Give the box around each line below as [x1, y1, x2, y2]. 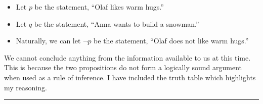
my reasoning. [4, 82, 47, 92]
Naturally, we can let [16, 35, 81, 46]
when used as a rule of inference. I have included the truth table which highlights [4, 72, 256, 82]
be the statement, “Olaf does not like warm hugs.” [94, 35, 249, 46]
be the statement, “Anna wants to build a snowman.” [34, 18, 199, 29]
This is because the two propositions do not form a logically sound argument [4, 62, 242, 73]
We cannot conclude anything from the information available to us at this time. [4, 52, 251, 63]
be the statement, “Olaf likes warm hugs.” [34, 2, 164, 12]
